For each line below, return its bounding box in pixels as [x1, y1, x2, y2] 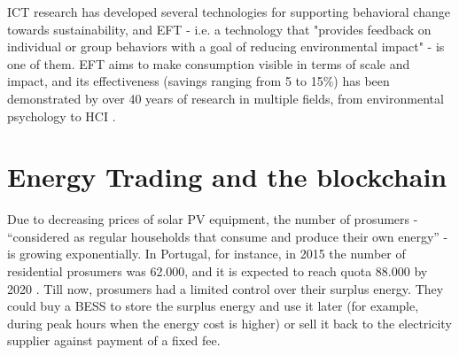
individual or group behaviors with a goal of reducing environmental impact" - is [7, 37, 445, 56]
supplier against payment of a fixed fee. [7, 331, 221, 350]
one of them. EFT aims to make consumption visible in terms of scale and [7, 54, 410, 73]
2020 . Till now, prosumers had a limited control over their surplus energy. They [7, 279, 444, 297]
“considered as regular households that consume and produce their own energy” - [7, 227, 448, 245]
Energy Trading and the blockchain [7, 158, 447, 195]
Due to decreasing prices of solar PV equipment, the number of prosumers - [7, 210, 418, 228]
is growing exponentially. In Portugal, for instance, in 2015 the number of [7, 244, 406, 263]
